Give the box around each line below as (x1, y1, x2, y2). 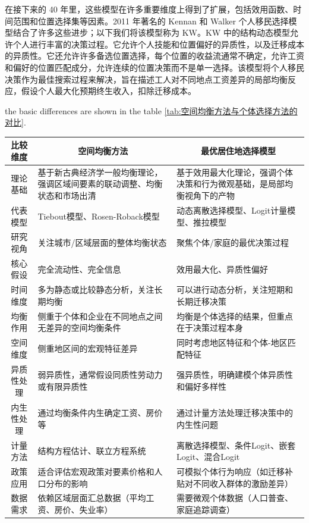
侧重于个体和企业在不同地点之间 (37, 309, 163, 322)
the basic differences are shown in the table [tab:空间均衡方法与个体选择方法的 (5, 104, 298, 117)
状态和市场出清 (37, 189, 96, 202)
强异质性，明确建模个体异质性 (176, 368, 294, 381)
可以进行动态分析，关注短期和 (176, 283, 294, 296)
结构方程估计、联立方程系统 (37, 444, 146, 457)
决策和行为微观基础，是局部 (176, 177, 285, 190)
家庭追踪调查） (176, 503, 235, 516)
